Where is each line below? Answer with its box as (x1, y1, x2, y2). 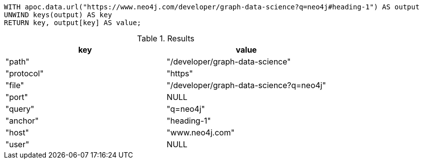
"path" (5, 57, 30, 66)
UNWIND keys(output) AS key (4, 11, 112, 19)
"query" (5, 104, 35, 114)
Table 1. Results (137, 33, 195, 43)
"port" (5, 92, 28, 102)
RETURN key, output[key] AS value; (4, 19, 141, 27)
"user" (5, 139, 30, 149)
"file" (5, 80, 24, 90)
